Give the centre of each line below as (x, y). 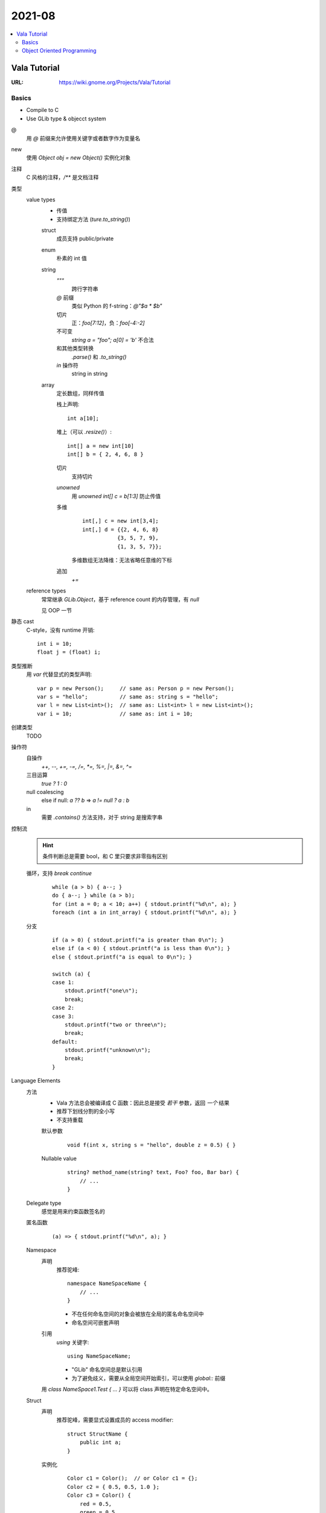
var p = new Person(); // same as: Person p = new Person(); (136, 688)
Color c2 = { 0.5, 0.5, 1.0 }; (113, 1487)
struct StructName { (97, 1434)
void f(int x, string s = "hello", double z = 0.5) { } (152, 1145)
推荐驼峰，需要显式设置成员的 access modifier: (115, 1420)
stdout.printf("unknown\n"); (107, 1050)
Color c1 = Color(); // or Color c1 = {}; (133, 1479)
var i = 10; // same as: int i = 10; (115, 714)
